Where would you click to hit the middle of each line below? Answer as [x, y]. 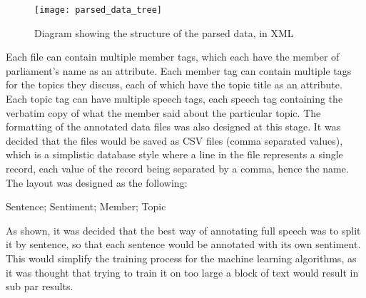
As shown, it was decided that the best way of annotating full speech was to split [183, 230]
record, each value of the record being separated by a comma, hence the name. [177, 168]
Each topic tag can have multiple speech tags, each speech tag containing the [174, 99]
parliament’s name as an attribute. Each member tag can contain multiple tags [179, 70]
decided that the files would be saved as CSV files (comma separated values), [174, 140]
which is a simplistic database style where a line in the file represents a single [174, 154]
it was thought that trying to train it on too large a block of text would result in [182, 272]
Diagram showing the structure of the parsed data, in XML [164, 32]
